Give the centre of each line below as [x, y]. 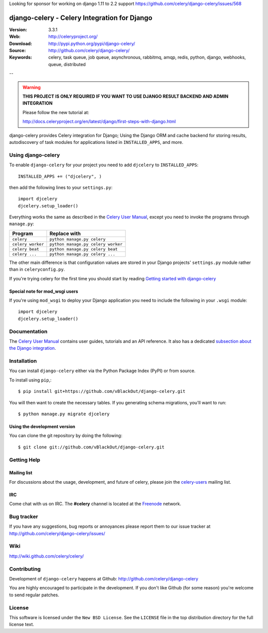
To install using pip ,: [30, 380]
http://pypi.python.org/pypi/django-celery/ [92, 43]
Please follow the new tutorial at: [56, 112]
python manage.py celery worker [86, 244]
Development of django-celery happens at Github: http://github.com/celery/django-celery [104, 578]
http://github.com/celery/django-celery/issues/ [57, 533]
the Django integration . [33, 348]
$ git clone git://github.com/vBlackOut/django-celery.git [91, 447]
